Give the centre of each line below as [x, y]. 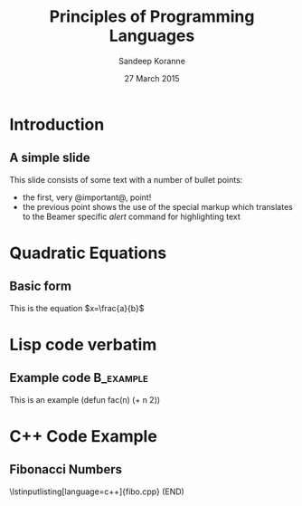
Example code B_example [79, 378]
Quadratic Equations [88, 253]
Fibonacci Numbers [66, 469]
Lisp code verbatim [83, 344]
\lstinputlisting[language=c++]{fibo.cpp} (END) [97, 492]
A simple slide [50, 158]
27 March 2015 [152, 78]
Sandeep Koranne [152, 61]
